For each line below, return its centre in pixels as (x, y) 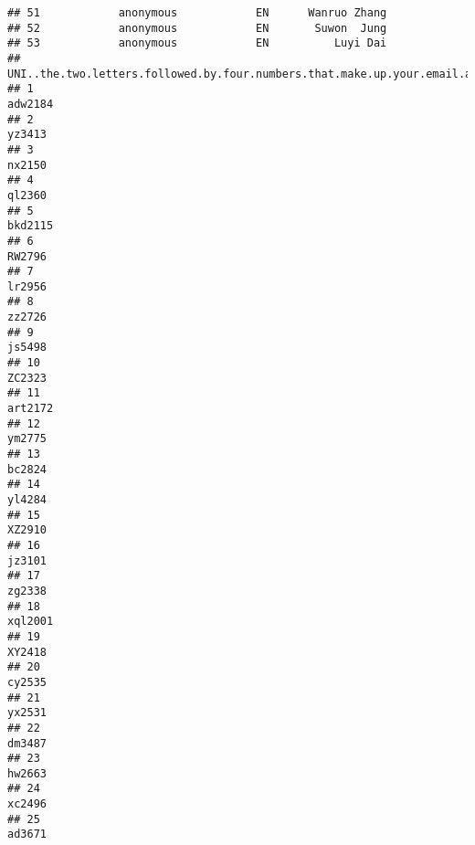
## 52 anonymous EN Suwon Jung (197, 28)
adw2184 (31, 104)
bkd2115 (31, 226)
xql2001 (31, 622)
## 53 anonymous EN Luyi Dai (197, 43)
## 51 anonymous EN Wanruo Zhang (197, 13)
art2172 (31, 409)
